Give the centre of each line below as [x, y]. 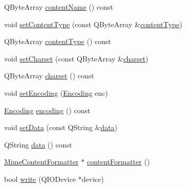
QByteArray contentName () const [59, 7]
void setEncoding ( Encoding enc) [56, 92]
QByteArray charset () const [49, 76]
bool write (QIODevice [40, 179]
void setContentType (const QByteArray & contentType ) [93, 24]
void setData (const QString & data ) [61, 127]
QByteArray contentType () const [58, 41]
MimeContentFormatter [42, 162]
